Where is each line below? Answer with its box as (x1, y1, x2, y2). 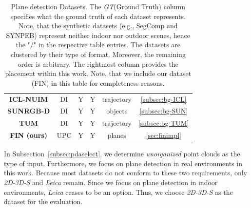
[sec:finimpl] (146, 130, 181, 140)
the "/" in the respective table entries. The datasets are (16, 39, 181, 50)
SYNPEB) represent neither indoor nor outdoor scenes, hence (6, 30, 191, 40)
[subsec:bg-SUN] (139, 106, 188, 116)
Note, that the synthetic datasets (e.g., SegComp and (19, 20, 178, 31)
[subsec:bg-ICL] (140, 94, 187, 104)
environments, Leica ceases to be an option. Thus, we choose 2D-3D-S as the (4, 187, 233, 197)
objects (106, 106, 128, 116)
